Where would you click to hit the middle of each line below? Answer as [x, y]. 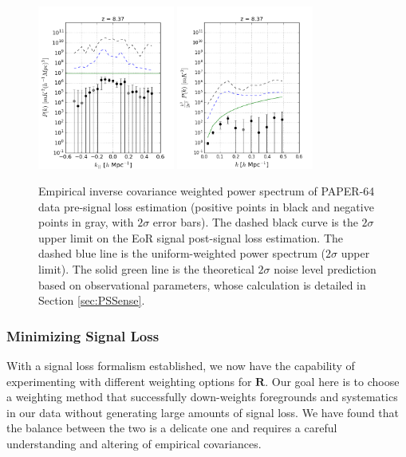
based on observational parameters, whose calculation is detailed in [202, 284]
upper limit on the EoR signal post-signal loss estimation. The [191, 237]
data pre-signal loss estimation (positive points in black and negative [206, 206]
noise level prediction [325, 269]
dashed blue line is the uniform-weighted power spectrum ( [182, 253]
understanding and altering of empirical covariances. [134, 444]
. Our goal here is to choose [332, 381]
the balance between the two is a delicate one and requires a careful [172, 428]
